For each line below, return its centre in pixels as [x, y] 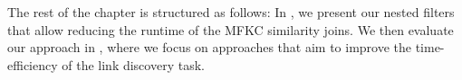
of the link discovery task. [133, 64]
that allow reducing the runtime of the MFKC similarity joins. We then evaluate [231, 29]
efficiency [33, 64]
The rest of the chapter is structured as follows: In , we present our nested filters [231, 12]
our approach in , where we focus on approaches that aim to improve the [209, 47]
